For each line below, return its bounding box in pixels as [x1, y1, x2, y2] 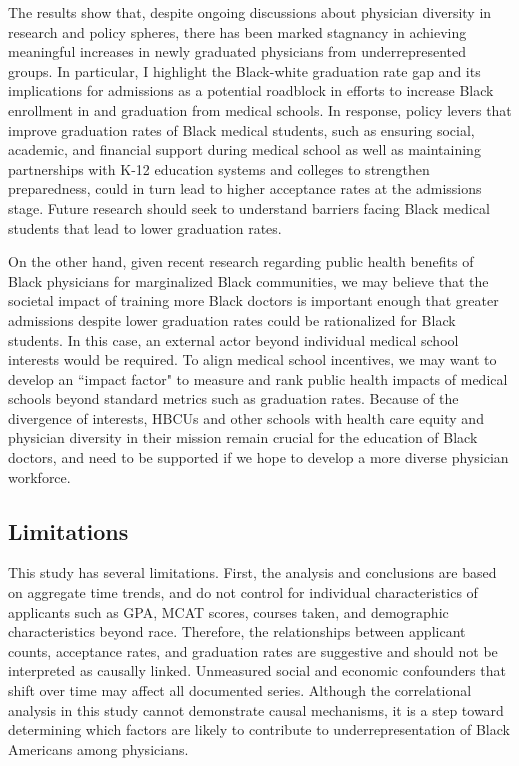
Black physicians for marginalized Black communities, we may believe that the [8, 270, 489, 291]
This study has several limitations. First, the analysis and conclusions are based [8, 562, 497, 583]
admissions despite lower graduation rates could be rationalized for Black [8, 309, 456, 330]
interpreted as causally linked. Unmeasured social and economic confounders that [8, 660, 506, 681]
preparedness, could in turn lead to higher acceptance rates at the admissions [8, 178, 482, 199]
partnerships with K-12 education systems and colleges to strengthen [8, 158, 430, 179]
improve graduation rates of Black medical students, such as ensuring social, [8, 119, 475, 140]
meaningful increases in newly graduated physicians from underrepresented [8, 41, 466, 62]
